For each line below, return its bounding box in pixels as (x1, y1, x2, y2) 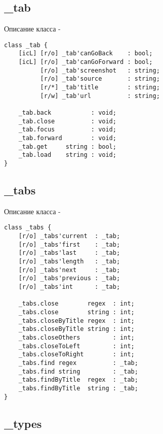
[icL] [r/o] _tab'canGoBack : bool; (18, 50, 153, 57)
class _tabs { (4, 224, 52, 231)
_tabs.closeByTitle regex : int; (18, 317, 135, 324)
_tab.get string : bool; (18, 143, 116, 150)
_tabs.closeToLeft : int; (18, 342, 135, 350)
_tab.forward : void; (18, 135, 116, 142)
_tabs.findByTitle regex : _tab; (18, 376, 138, 384)
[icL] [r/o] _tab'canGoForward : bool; (18, 58, 153, 66)
